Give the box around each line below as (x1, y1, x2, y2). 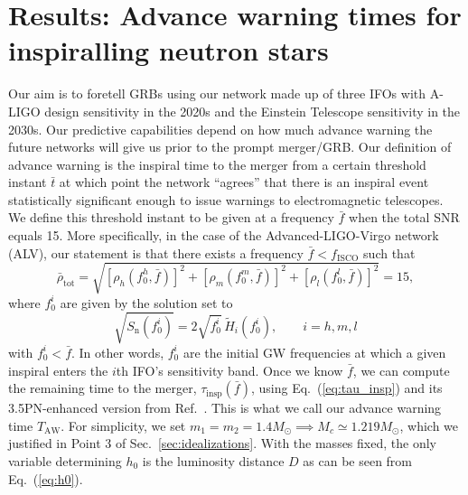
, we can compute (352, 360, 450, 379)
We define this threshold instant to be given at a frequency (8, 208, 334, 227)
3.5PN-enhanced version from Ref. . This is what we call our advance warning (8, 398, 442, 417)
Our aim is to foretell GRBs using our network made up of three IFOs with (8, 84, 426, 103)
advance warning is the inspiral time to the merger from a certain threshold (8, 154, 426, 173)
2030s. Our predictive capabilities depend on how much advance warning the (8, 119, 433, 138)
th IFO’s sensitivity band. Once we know (116, 360, 343, 379)
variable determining (8, 451, 122, 470)
